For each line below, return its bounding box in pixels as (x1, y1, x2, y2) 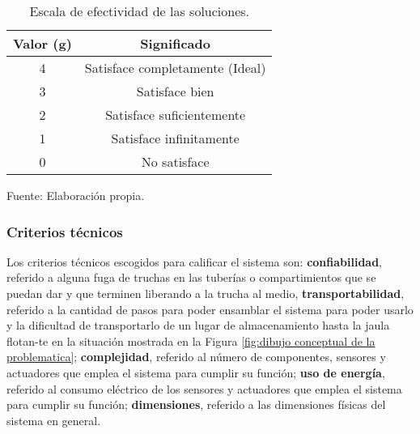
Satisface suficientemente (105, 105, 246, 124)
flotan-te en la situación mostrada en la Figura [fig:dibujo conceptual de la (6, 332, 375, 349)
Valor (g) (13, 34, 72, 53)
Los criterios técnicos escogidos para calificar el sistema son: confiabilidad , (6, 253, 383, 270)
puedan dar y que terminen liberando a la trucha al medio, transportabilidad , (6, 285, 405, 301)
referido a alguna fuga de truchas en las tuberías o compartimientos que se (6, 269, 376, 286)
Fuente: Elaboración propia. (6, 187, 145, 203)
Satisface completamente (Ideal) (84, 58, 266, 77)
